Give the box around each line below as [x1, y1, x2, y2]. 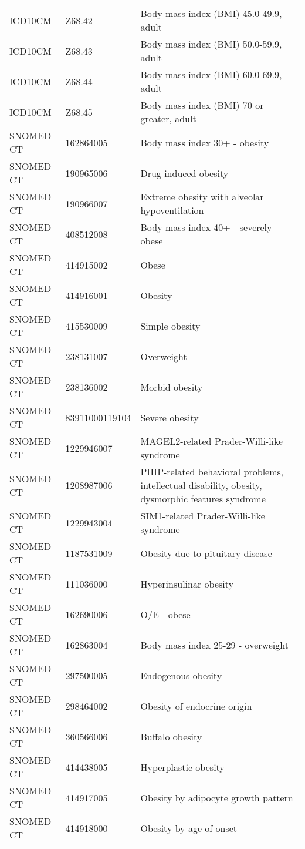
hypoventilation [140, 203, 204, 217]
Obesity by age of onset [140, 821, 238, 835]
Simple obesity [140, 318, 201, 333]
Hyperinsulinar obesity [140, 576, 233, 590]
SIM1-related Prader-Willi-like [140, 509, 265, 522]
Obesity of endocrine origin [140, 699, 252, 713]
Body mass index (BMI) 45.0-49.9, [140, 6, 282, 20]
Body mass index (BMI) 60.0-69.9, [140, 68, 282, 81]
